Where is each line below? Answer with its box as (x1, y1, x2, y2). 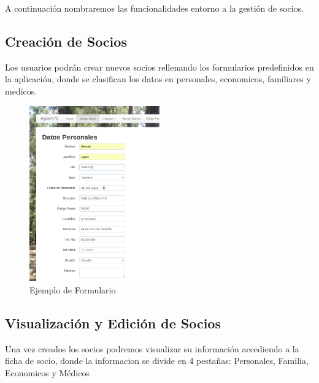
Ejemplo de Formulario (29, 283, 116, 296)
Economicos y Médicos (5, 366, 90, 379)
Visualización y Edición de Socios (5, 313, 221, 332)
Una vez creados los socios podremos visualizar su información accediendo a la (5, 342, 299, 355)
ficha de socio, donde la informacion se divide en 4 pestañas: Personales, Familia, (5, 354, 309, 367)
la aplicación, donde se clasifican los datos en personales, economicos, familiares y (5, 72, 311, 85)
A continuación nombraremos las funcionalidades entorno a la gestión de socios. (5, 2, 304, 14)
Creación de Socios (5, 31, 127, 50)
